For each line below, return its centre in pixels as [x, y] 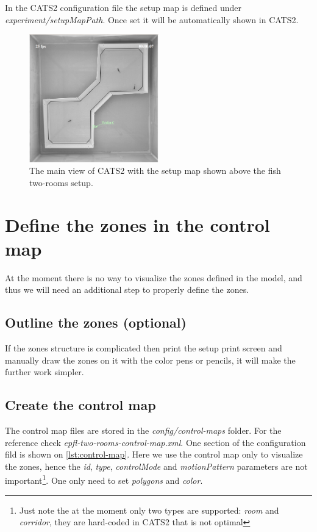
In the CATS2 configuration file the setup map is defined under [123, 7]
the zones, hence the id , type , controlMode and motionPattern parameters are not [156, 466]
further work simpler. [45, 372]
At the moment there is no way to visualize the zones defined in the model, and [154, 277]
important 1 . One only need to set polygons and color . [104, 480]
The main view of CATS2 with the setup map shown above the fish [155, 171]
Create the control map [80, 405]
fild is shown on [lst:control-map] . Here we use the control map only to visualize [154, 454]
